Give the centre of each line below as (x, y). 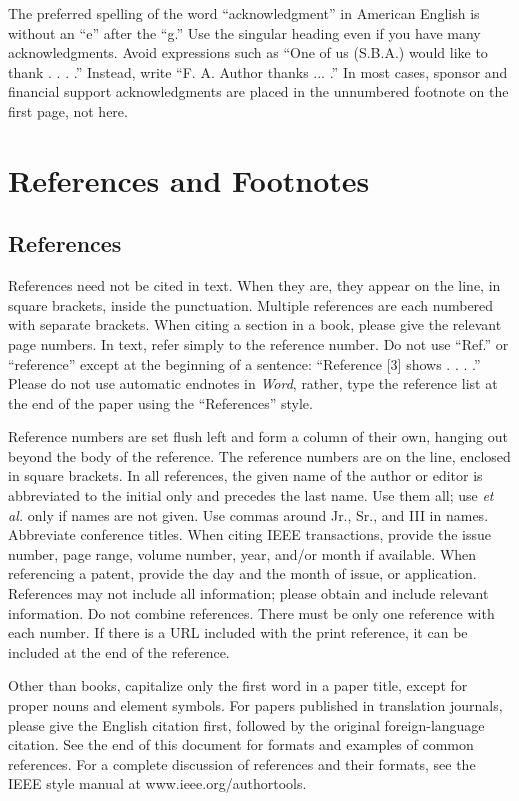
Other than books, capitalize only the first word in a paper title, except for (238, 685)
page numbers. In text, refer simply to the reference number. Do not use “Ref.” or (258, 343)
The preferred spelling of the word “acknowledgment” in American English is (244, 13)
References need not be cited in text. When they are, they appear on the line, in (254, 285)
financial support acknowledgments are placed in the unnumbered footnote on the (258, 91)
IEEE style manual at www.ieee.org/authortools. (157, 783)
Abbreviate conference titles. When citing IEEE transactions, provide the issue (249, 534)
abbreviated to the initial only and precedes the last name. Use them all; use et (251, 495)
